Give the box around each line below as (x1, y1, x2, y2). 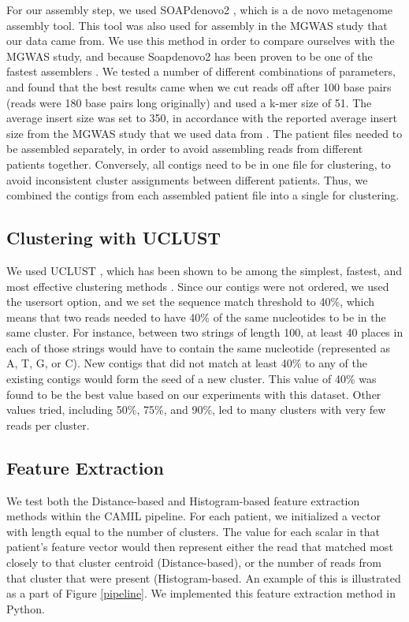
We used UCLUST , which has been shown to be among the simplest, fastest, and (6, 262, 402, 278)
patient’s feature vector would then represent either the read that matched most (6, 538, 393, 555)
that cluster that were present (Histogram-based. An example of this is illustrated (6, 569, 401, 586)
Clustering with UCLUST (6, 225, 221, 250)
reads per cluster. (6, 416, 90, 433)
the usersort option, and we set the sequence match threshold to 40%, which (6, 293, 375, 310)
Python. (6, 600, 45, 616)
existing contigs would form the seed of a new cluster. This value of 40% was (6, 371, 377, 387)
